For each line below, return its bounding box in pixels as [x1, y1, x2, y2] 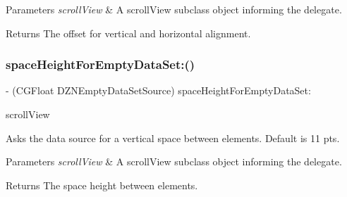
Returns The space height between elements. [6, 177, 198, 192]
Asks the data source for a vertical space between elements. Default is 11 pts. [6, 130, 340, 145]
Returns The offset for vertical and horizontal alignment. [6, 25, 251, 40]
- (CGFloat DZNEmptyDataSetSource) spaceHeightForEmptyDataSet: [6, 83, 311, 98]
